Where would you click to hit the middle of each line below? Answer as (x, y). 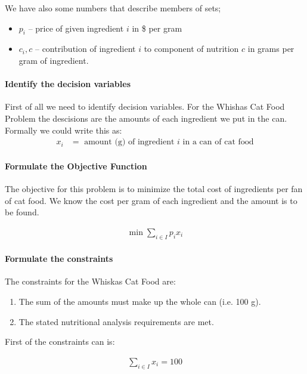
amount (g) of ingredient (129, 142)
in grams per (271, 49)
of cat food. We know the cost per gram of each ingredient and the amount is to (151, 200)
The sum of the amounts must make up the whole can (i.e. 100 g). (140, 301)
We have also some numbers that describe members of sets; (113, 8)
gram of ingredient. (54, 60)
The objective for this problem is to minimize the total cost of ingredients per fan (154, 188)
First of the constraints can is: (60, 341)
